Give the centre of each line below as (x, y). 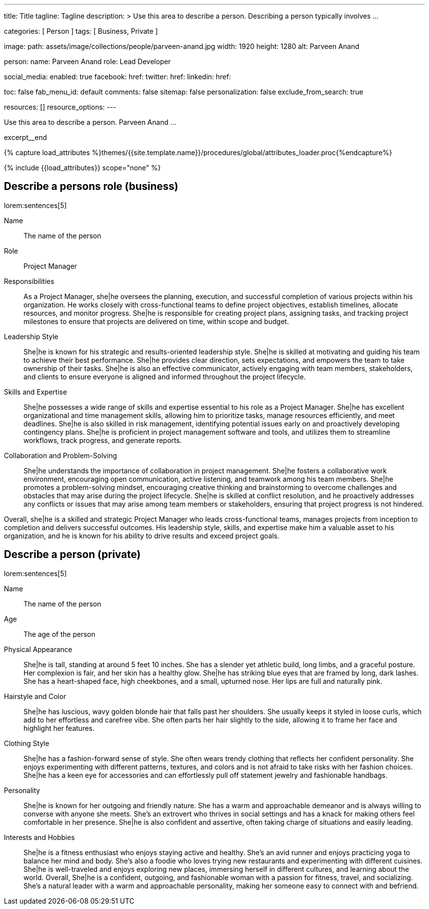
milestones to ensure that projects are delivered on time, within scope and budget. (156, 321)
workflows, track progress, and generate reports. (103, 440)
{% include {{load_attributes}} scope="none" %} (83, 168)
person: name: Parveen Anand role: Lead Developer (87, 61)
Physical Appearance (38, 649)
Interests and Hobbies (39, 837)
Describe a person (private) (72, 555)
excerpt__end (25, 137)
